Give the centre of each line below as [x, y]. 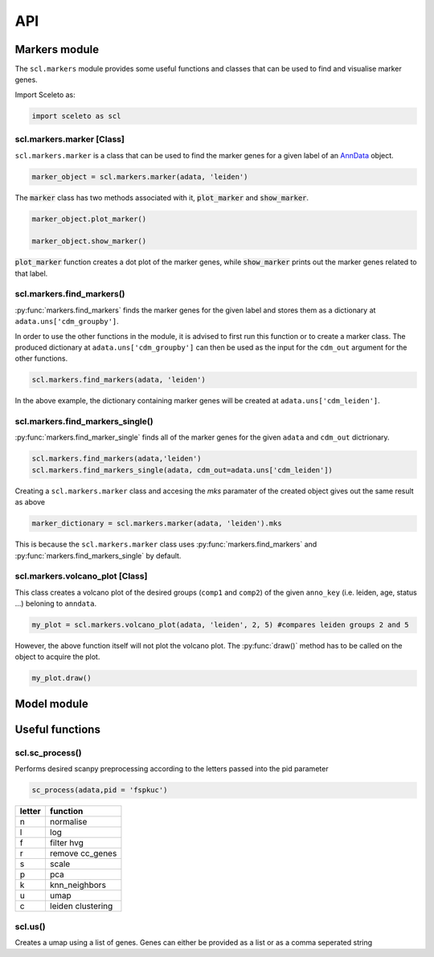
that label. [31, 273]
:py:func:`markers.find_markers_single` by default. [98, 555]
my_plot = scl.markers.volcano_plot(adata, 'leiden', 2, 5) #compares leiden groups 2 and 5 [220, 625]
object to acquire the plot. [57, 657]
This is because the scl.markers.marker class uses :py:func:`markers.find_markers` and [166, 544]
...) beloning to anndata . [55, 603]
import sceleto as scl [76, 116]
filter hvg [67, 843]
